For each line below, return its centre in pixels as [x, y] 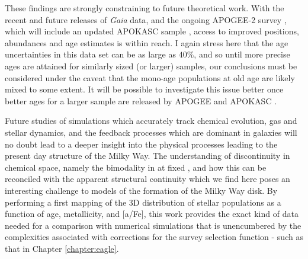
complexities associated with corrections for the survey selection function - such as [154, 237]
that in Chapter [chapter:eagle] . [62, 248]
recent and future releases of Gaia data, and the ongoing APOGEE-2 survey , [146, 19]
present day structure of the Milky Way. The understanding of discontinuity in [147, 156]
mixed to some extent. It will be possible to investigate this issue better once [144, 89]
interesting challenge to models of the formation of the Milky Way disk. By [141, 190]
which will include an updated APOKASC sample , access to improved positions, [152, 31]
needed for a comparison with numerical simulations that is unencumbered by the [153, 225]
